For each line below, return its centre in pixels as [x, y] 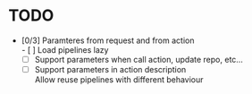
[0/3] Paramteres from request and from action [108, 40]
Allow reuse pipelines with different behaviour [119, 80]
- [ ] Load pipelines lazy [65, 49]
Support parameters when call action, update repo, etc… [139, 59]
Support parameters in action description [110, 69]
